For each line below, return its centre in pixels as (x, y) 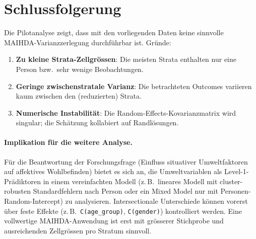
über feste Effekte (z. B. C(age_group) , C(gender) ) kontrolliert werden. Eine (123, 211)
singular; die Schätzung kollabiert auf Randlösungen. (97, 123)
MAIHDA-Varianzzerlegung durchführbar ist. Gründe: (88, 42)
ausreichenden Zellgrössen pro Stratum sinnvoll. (78, 230)
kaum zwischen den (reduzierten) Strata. (79, 96)
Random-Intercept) (34, 201)
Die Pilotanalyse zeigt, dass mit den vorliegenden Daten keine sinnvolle (114, 32)
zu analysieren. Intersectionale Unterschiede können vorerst (156, 201)
